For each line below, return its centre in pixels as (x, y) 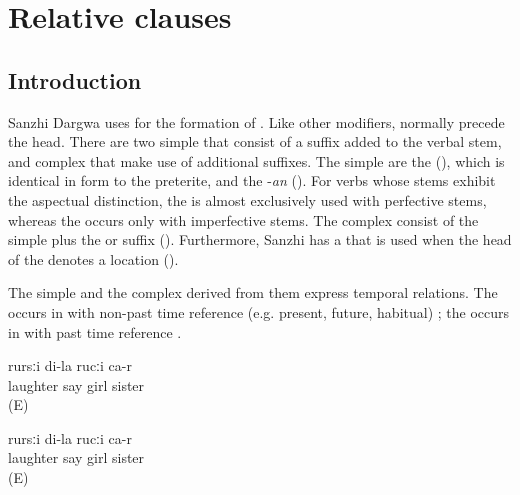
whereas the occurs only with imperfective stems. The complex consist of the (243, 219)
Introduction (75, 79)
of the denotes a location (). (93, 258)
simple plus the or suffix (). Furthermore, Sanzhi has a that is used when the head (260, 239)
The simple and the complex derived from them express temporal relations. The (253, 292)
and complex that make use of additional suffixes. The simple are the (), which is (256, 160)
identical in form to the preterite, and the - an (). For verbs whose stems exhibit (252, 180)
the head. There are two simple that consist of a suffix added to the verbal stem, (255, 141)
